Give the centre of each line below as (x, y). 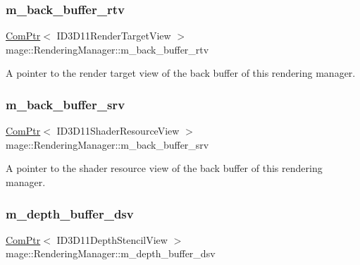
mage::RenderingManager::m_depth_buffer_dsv (111, 253)
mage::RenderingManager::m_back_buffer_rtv (107, 49)
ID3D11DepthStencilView (112, 239)
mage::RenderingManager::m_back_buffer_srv (107, 144)
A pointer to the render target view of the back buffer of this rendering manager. (181, 73)
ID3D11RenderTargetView (114, 36)
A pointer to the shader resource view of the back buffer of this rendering (164, 168)
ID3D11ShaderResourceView (118, 131)
